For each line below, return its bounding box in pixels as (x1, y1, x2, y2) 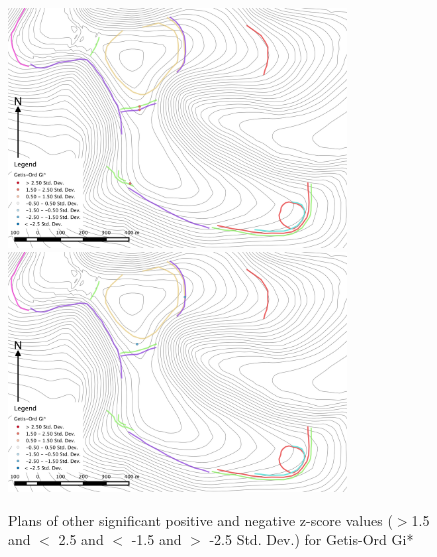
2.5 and (58, 529, 104, 550)
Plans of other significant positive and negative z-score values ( (8, 509, 393, 530)
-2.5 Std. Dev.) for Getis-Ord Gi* (209, 529, 414, 550)
